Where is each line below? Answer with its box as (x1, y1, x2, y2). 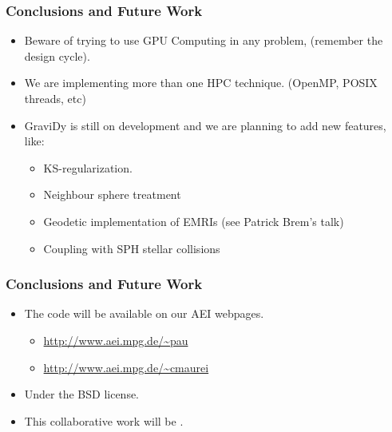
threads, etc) (24, 90, 86, 106)
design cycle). (24, 47, 90, 64)
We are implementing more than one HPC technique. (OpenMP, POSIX (24, 74, 378, 91)
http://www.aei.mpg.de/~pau (43, 331, 188, 348)
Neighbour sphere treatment (43, 186, 181, 203)
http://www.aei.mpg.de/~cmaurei (43, 359, 209, 375)
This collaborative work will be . (24, 412, 184, 429)
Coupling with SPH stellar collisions (43, 240, 220, 256)
